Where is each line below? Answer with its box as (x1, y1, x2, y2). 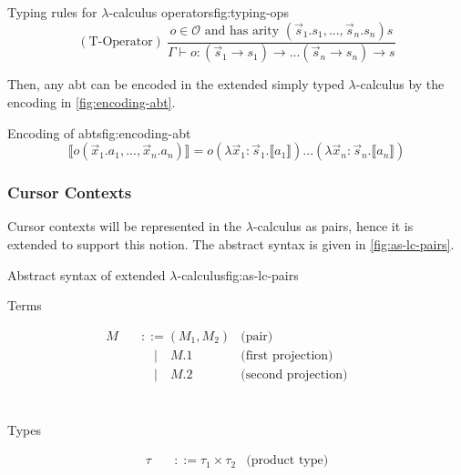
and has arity (204, 24, 280, 37)
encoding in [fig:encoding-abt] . (7, 93, 176, 112)
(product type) (246, 454, 329, 468)
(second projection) (241, 368, 348, 381)
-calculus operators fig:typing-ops (108, 3, 289, 21)
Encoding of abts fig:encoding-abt (7, 123, 191, 142)
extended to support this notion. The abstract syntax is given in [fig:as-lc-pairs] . (7, 235, 455, 254)
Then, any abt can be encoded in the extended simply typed (7, 75, 344, 94)
